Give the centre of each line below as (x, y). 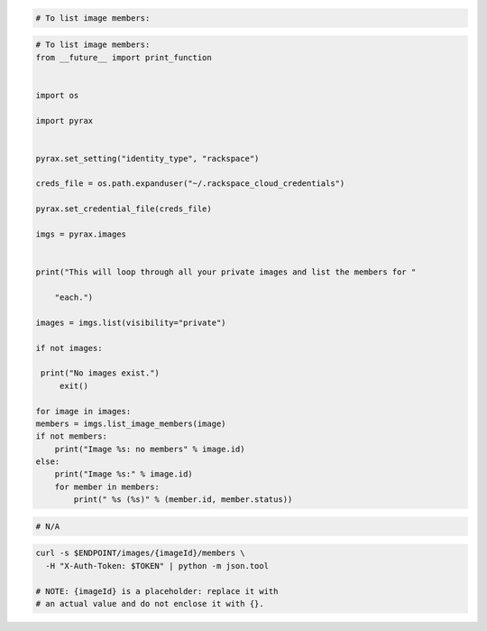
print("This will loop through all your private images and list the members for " (226, 272)
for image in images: (83, 411)
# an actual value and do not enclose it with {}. (150, 603)
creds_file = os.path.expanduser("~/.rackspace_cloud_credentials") (190, 184)
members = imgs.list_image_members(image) (131, 423)
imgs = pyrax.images (81, 234)
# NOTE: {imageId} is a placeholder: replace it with (157, 591)
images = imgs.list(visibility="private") (131, 322)
